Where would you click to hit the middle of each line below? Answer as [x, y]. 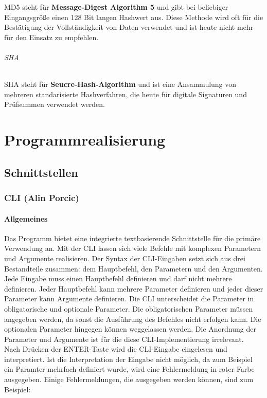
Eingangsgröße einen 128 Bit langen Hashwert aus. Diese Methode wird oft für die [134, 17]
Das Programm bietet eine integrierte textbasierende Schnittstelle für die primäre [132, 238]
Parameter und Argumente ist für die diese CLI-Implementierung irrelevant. [124, 339]
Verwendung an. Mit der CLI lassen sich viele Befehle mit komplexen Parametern [133, 248]
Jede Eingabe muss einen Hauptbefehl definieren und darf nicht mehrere [118, 278]
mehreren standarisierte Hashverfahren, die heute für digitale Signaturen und [126, 94]
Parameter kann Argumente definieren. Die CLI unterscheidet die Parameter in [129, 298]
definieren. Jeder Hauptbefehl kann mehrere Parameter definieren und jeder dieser [134, 288]
